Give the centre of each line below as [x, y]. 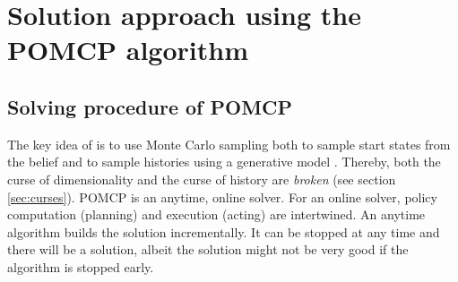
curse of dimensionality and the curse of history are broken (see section [202, 179]
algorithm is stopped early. [81, 266]
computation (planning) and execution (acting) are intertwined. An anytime [216, 214]
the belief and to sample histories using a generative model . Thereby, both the [224, 162]
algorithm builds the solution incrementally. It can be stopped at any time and [224, 231]
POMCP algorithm [128, 50]
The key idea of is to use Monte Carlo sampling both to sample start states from [229, 144]
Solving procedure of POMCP [150, 106]
